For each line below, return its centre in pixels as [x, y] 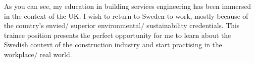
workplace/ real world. [38, 54]
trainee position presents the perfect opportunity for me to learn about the [118, 35]
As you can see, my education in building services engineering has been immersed [127, 6]
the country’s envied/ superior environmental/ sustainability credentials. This [122, 25]
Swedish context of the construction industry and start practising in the [113, 45]
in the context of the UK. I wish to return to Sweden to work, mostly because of [126, 16]
